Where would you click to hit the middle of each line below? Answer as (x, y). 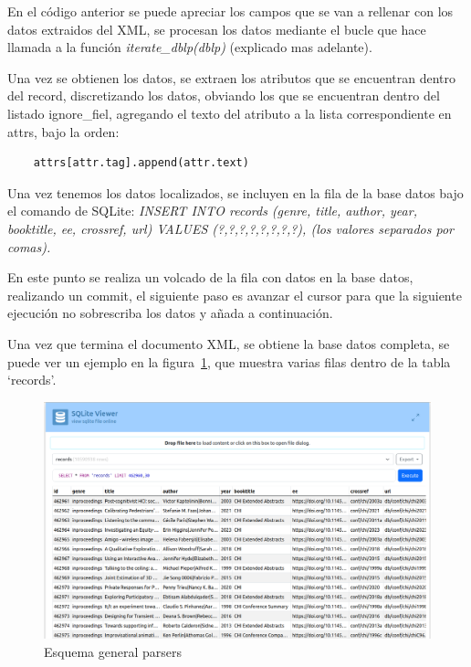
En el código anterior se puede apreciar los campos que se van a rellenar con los (230, 11)
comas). (29, 246)
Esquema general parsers (113, 651)
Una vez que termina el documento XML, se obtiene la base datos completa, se (229, 343)
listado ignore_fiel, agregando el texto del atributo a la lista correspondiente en (230, 113)
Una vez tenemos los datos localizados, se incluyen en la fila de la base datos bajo (235, 192)
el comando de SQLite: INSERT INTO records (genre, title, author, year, (212, 211)
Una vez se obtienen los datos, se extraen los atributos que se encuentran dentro (232, 77)
